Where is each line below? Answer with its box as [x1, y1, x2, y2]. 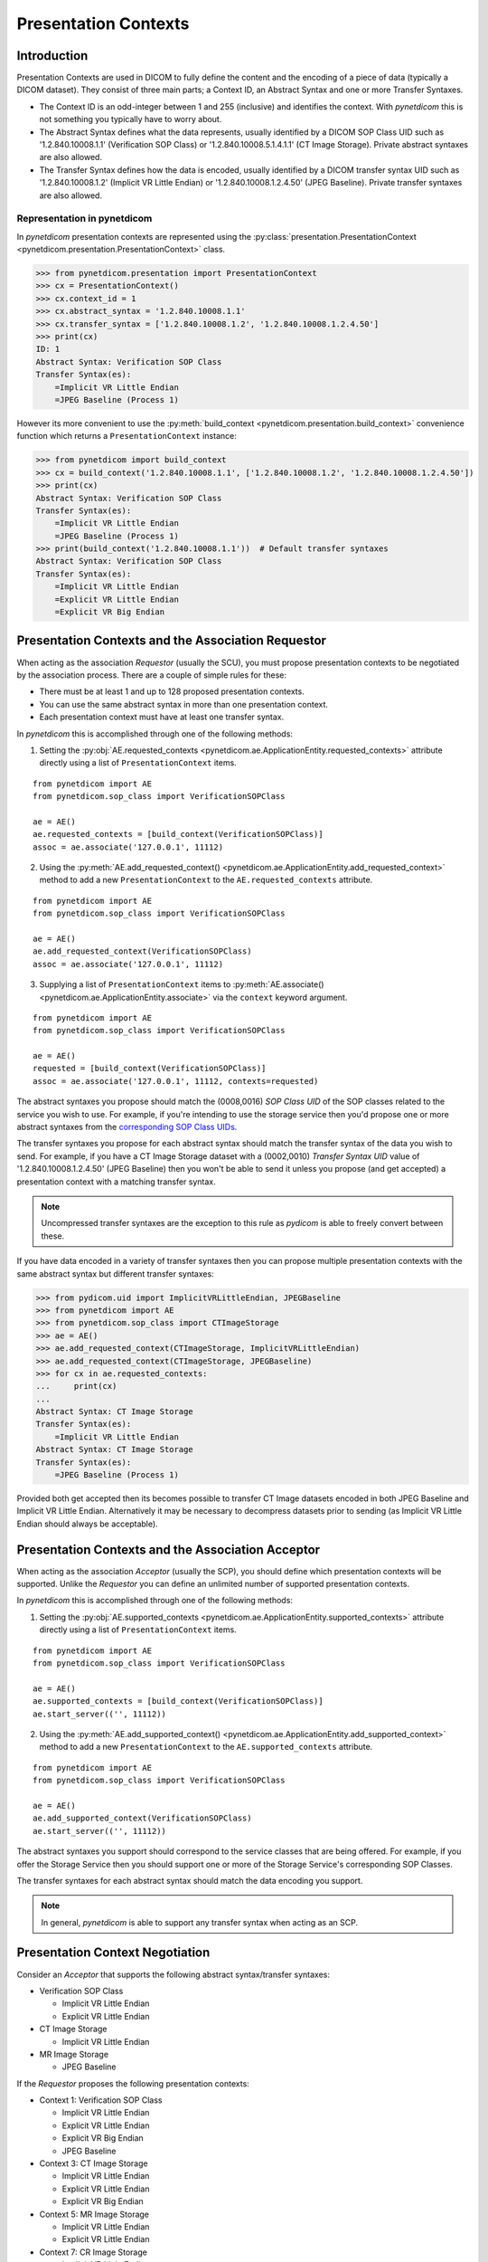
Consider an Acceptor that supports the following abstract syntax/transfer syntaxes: [16, 1969, 330, 1980]
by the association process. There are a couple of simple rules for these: [16, 670, 287, 680]
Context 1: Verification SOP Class [39, 2095, 163, 2105]
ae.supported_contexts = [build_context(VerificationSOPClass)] [33, 1696, 324, 1706]
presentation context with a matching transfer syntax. [16, 1176, 216, 1187]
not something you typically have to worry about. [39, 114, 222, 125]
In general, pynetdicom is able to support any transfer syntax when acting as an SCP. [41, 1916, 359, 1927]
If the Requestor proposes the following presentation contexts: [16, 2077, 250, 2089]
